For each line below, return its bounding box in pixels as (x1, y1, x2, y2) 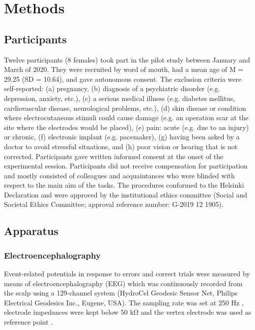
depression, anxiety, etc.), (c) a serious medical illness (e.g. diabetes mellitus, (4, 93, 235, 103)
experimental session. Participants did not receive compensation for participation (4, 161, 248, 171)
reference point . (4, 317, 53, 327)
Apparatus (4, 223, 58, 238)
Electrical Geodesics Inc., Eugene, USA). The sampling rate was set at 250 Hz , (4, 297, 244, 307)
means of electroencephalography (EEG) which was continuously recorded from (4, 278, 243, 288)
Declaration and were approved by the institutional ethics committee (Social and (4, 189, 248, 199)
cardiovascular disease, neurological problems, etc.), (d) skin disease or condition (4, 102, 246, 113)
